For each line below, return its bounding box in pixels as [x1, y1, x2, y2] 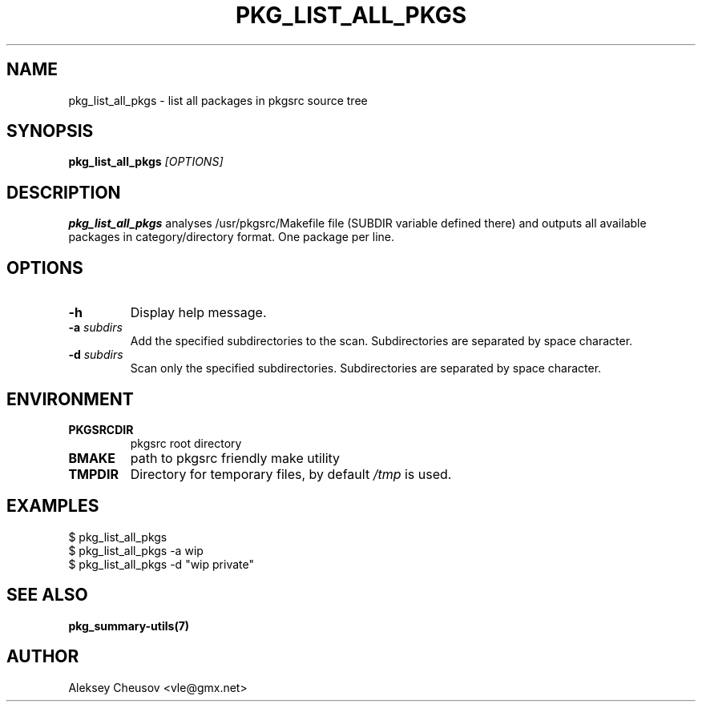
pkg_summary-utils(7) [68, 618, 190, 633]
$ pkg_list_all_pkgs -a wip [68, 543, 204, 557]
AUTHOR [6, 646, 79, 667]
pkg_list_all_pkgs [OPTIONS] [68, 155, 224, 169]
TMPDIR [68, 465, 119, 482]
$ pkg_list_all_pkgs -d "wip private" [68, 557, 254, 571]
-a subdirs [68, 320, 123, 335]
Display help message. [130, 304, 267, 321]
